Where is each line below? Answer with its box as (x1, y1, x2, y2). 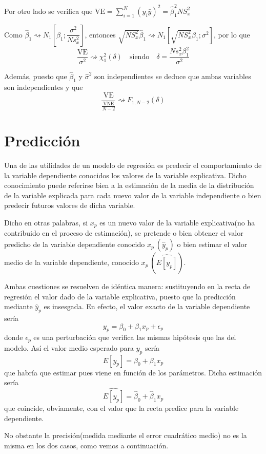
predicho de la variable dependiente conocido (4, 239, 145, 250)
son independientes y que (4, 82, 83, 92)
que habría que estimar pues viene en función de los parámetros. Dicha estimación (4, 367, 262, 377)
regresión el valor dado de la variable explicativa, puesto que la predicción (4, 291, 236, 301)
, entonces (85, 29, 116, 40)
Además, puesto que (4, 71, 67, 82)
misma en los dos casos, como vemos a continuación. (4, 440, 169, 450)
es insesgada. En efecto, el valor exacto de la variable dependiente (44, 301, 250, 312)
